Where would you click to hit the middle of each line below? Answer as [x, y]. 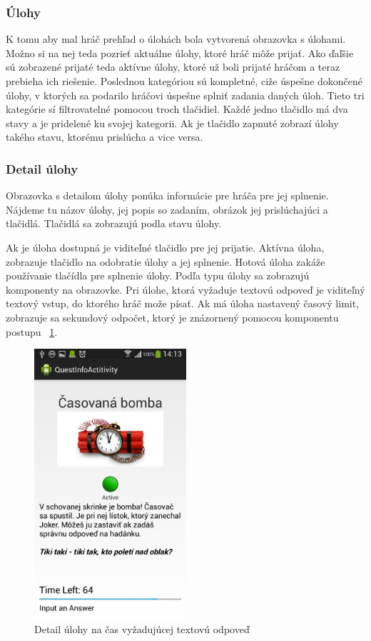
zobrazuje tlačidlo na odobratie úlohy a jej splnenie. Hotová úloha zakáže [166, 261]
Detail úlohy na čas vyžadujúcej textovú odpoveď [142, 628]
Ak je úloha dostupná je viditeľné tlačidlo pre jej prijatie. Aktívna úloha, [165, 247]
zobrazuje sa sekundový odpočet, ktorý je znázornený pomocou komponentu [172, 317]
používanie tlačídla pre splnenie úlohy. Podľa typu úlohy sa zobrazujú [158, 275]
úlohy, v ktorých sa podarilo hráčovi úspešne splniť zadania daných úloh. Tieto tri [185, 95]
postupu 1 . [32, 331]
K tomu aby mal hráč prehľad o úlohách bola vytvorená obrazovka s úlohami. [176, 39]
